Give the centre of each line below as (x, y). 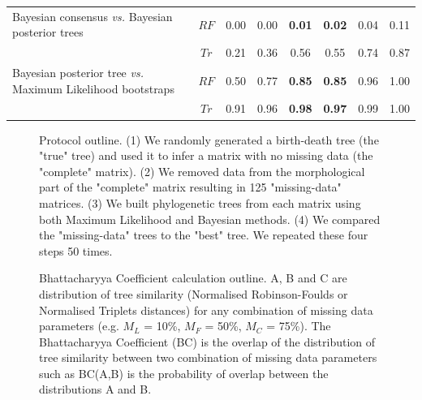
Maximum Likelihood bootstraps (93, 88)
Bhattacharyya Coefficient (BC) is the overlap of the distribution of (207, 341)
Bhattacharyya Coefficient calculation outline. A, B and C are (193, 278)
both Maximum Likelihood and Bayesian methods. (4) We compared (210, 219)
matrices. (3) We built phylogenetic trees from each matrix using (200, 202)
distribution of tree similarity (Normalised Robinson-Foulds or (194, 293)
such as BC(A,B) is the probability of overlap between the (184, 373)
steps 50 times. (76, 250)
